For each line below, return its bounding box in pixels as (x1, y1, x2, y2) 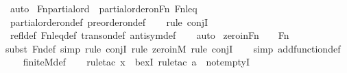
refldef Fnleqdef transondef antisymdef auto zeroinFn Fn (10, 28, 289, 42)
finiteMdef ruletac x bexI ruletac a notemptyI (23, 55, 250, 69)
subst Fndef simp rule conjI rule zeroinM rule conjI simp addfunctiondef (5, 41, 341, 55)
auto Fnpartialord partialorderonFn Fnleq (10, 1, 198, 15)
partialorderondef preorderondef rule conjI (10, 14, 208, 29)
